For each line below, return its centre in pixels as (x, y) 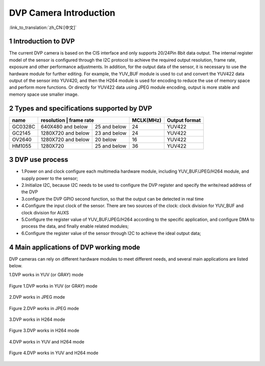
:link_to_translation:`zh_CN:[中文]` (43, 27)
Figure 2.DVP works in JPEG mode (44, 308)
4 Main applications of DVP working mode (75, 247)
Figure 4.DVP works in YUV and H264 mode (54, 353)
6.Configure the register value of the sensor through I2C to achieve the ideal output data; (111, 233)
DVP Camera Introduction (62, 13)
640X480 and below (65, 127)
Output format (184, 120)
